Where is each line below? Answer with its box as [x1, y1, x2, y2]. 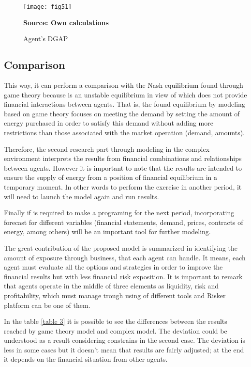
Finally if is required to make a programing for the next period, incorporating [4, 207, 235, 218]
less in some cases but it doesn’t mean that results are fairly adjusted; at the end [4, 344, 244, 354]
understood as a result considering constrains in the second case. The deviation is [4, 335, 245, 345]
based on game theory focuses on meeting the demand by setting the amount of [4, 108, 240, 118]
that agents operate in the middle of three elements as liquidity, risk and [4, 281, 219, 291]
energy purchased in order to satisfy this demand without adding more [4, 118, 213, 128]
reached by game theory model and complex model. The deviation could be [4, 325, 227, 335]
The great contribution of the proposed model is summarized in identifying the [4, 242, 238, 253]
